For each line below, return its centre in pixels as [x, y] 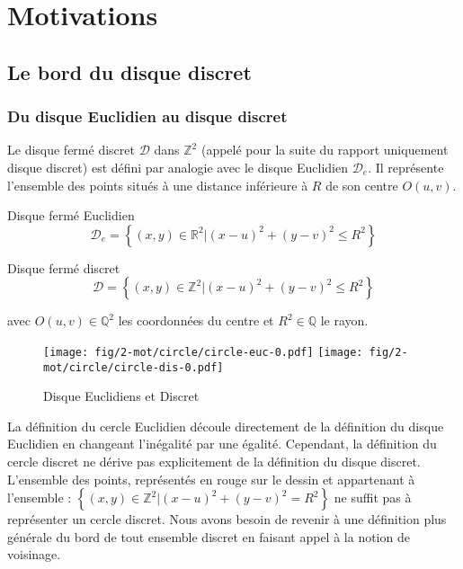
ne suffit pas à [373, 498]
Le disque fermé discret [71, 150]
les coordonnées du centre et [196, 320]
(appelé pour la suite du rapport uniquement [325, 150]
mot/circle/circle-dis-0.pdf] [134, 367]
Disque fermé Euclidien [71, 215]
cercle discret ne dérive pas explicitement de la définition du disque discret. [214, 462]
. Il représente [406, 167]
